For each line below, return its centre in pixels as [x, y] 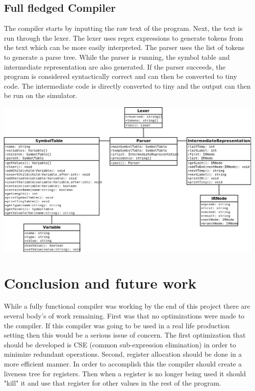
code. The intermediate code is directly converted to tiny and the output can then [127, 86]
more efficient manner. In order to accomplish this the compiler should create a [123, 364]
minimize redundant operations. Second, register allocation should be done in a [123, 354]
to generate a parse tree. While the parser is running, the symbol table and [117, 57]
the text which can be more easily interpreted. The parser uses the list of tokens [124, 47]
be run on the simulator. [41, 95]
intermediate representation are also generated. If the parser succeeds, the [115, 66]
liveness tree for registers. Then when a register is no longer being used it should [125, 373]
